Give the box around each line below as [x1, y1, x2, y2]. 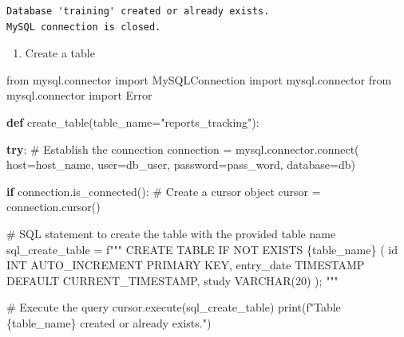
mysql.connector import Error [6, 87, 152, 104]
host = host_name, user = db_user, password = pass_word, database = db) [6, 156, 355, 173]
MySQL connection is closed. [6, 21, 161, 33]
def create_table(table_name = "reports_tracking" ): [6, 113, 259, 130]
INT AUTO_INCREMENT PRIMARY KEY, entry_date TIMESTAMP [6, 257, 365, 273]
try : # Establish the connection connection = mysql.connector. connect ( [6, 140, 359, 157]
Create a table [25, 45, 95, 61]
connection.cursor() [6, 198, 101, 215]
